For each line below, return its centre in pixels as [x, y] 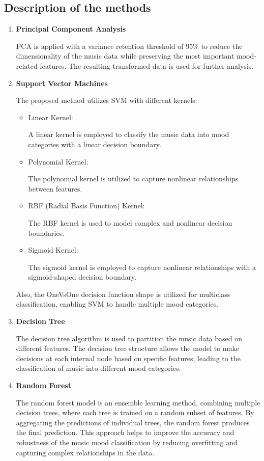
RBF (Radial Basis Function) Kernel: [86, 206]
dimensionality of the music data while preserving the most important [125, 56]
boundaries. [46, 233]
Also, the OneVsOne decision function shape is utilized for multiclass [123, 294]
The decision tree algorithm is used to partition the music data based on [129, 338]
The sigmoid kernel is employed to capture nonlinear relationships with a [142, 267]
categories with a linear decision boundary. [95, 144]
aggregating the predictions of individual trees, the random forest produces [133, 422]
